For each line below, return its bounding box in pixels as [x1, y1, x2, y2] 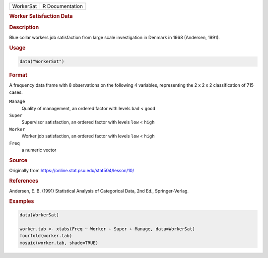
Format [9, 72, 27, 79]
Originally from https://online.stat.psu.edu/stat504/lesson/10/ [9, 167, 134, 173]
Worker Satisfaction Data [9, 13, 73, 20]
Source [9, 157, 28, 164]
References [9, 177, 39, 184]
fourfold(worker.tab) [19, 233, 72, 239]
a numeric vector [21, 147, 57, 153]
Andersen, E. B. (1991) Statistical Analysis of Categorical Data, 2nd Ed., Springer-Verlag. [9, 188, 189, 194]
